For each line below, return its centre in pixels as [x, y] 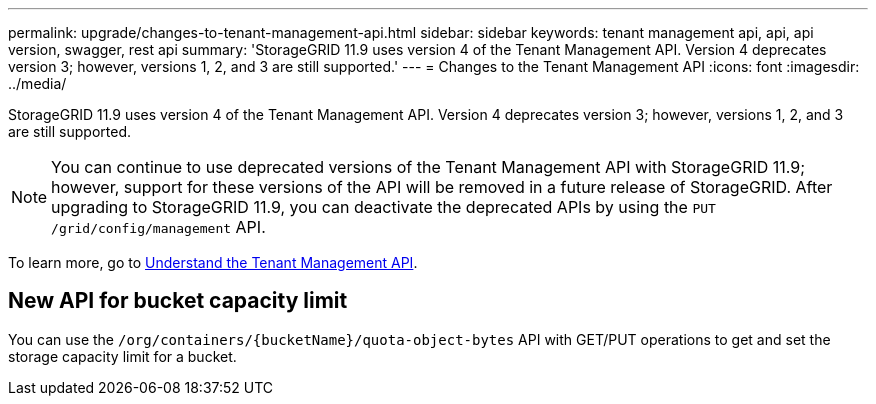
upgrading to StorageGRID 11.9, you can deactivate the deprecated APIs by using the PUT [383, 207]
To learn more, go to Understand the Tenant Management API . [213, 262]
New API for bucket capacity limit [178, 301]
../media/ [37, 83]
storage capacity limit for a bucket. [122, 356]
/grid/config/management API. [158, 227]
